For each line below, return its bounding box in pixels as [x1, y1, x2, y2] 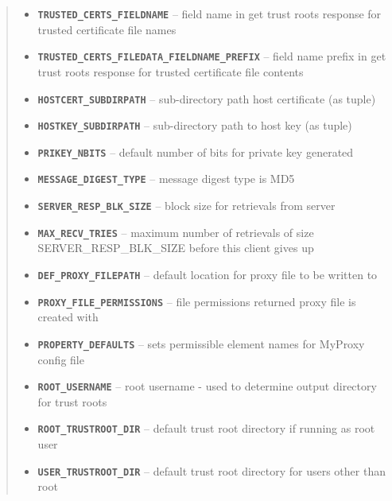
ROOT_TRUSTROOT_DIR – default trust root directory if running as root [37, 420, 375, 437]
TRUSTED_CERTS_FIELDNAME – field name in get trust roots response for [37, 6, 382, 21]
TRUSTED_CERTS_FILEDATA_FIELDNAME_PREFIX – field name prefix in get [37, 48, 386, 64]
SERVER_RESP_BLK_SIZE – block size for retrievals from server [37, 197, 336, 214]
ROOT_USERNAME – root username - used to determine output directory [37, 378, 377, 394]
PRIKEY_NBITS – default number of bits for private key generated [37, 143, 354, 160]
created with [37, 309, 99, 325]
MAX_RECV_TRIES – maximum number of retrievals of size [37, 223, 314, 240]
